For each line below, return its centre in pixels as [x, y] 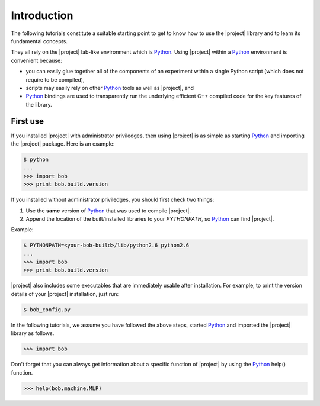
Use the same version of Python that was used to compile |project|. [108, 211]
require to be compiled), [55, 79]
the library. [39, 104]
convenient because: [36, 60]
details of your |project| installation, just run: [65, 294]
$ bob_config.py [47, 310]
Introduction [42, 15]
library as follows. [33, 333]
